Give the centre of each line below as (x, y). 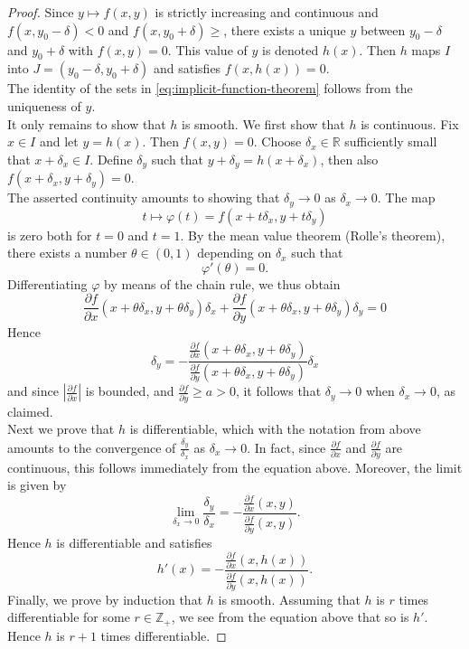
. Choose (277, 141)
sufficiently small (391, 141)
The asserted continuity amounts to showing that (144, 198)
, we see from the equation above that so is (290, 617)
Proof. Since (41, 12)
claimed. (30, 411)
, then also (349, 159)
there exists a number (67, 253)
